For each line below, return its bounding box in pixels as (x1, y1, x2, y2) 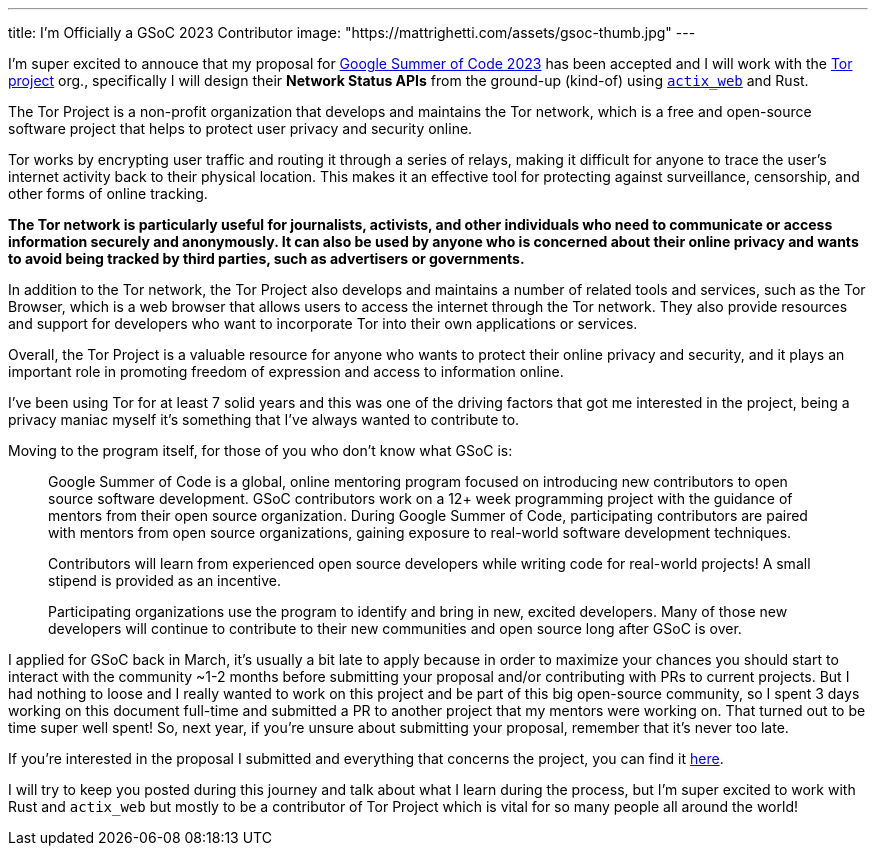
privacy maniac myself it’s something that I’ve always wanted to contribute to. (8, 411, 520, 428)
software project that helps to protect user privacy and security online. (8, 120, 473, 137)
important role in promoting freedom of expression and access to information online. (8, 363, 564, 380)
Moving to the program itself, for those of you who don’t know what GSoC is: (8, 442, 513, 459)
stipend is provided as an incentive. (48, 572, 281, 589)
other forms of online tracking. (8, 185, 208, 202)
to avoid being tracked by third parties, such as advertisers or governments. (8, 250, 525, 267)
